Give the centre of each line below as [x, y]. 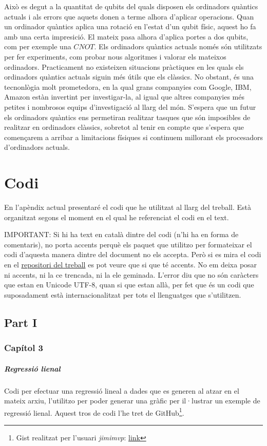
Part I [21, 322]
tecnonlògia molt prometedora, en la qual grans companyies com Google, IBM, [128, 86]
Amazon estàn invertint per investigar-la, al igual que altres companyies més [124, 97]
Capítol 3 [24, 348]
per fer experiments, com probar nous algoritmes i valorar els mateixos [115, 56]
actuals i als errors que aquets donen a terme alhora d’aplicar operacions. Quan [129, 16]
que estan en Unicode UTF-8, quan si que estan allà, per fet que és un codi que [129, 285]
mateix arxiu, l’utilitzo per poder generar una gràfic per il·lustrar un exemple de [132, 401]
